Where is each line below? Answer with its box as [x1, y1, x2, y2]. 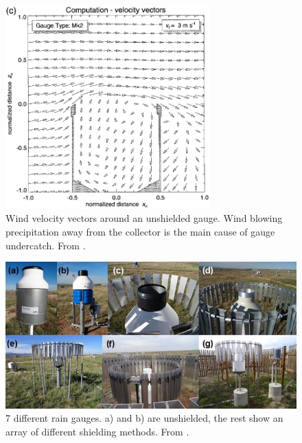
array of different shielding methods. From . [5, 424, 189, 438]
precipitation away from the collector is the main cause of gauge [5, 225, 275, 239]
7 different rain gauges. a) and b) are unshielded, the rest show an [5, 411, 283, 425]
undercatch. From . [5, 238, 86, 252]
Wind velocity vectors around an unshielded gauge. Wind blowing [5, 211, 283, 225]
